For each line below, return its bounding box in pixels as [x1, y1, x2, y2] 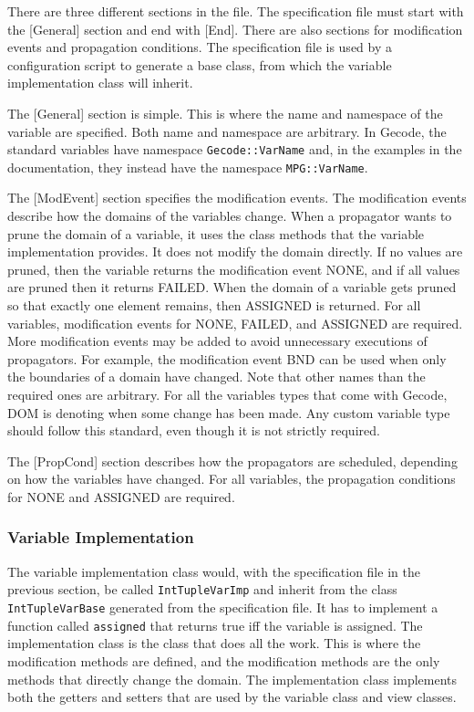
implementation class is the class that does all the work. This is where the [7, 633, 421, 653]
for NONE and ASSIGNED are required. [7, 487, 235, 506]
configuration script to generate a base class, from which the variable [7, 55, 392, 74]
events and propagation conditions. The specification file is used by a [7, 37, 392, 57]
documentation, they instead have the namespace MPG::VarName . [7, 157, 368, 176]
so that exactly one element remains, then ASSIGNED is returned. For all [7, 296, 421, 315]
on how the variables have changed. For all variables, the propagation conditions [7, 469, 456, 488]
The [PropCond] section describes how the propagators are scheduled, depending [7, 451, 458, 470]
